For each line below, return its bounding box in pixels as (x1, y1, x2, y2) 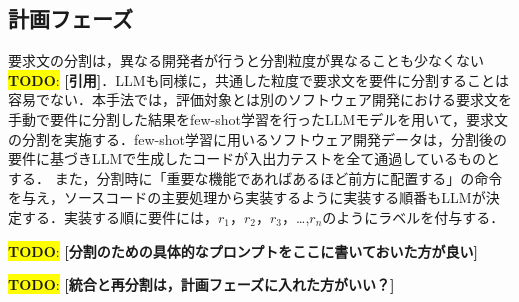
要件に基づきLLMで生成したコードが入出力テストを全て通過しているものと (8, 148, 500, 169)
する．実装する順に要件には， (21, 206, 218, 227)
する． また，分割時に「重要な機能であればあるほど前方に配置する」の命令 (8, 167, 503, 188)
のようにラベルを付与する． (322, 206, 505, 227)
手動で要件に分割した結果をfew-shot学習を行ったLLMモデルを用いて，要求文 (8, 108, 508, 129)
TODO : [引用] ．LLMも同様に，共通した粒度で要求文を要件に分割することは (8, 69, 509, 90)
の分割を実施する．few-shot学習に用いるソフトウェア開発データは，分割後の (8, 128, 508, 149)
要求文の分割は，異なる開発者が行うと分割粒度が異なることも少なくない (8, 50, 484, 71)
